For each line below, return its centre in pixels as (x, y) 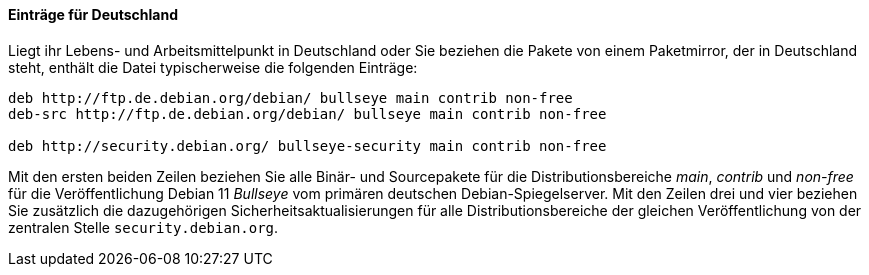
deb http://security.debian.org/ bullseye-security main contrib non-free (307, 145)
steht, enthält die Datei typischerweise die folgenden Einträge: (213, 67)
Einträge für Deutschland (93, 14)
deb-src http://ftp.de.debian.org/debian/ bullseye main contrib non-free (307, 113)
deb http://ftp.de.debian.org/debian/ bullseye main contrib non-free (290, 97)
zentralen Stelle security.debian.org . (143, 227)
